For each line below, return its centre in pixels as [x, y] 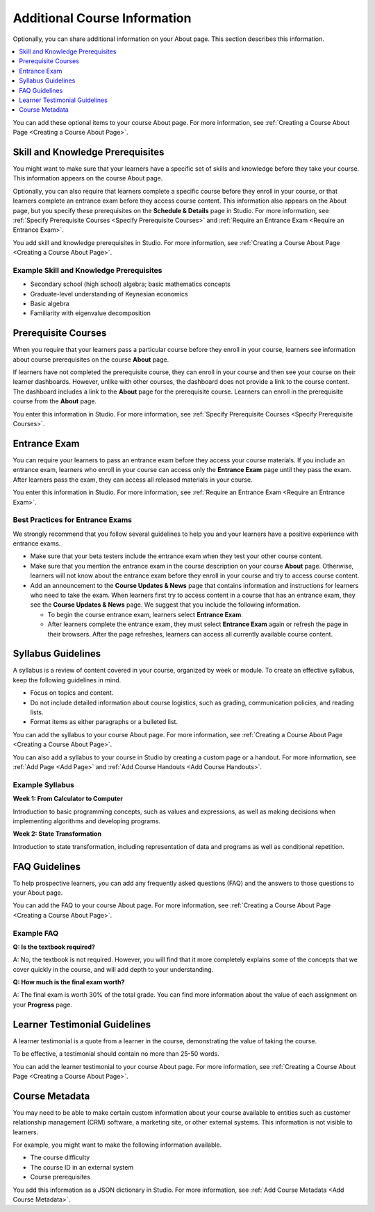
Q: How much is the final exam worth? [69, 982]
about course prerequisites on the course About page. [91, 359]
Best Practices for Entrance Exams [72, 520]
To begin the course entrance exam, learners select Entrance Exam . [145, 614]
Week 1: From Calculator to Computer [68, 799]
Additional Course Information [102, 18]
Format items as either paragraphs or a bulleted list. [104, 722]
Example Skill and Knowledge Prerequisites [87, 270]
